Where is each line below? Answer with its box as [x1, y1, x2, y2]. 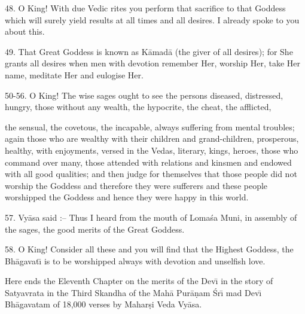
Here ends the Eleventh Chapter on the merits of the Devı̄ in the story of [5, 275, 273, 287]
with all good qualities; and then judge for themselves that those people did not [5, 167, 297, 180]
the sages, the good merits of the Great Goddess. [5, 222, 185, 235]
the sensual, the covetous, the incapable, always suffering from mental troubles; [5, 120, 295, 133]
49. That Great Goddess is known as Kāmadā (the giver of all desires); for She [5, 45, 293, 57]
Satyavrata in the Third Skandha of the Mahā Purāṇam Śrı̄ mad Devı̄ [5, 286, 262, 298]
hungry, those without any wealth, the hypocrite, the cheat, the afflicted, [5, 100, 272, 113]
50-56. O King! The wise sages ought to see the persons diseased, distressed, [5, 89, 283, 101]
